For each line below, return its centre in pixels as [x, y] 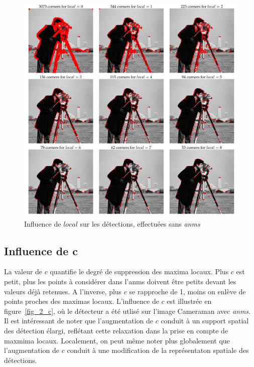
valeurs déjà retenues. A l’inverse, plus [63, 291]
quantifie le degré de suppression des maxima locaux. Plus [139, 271]
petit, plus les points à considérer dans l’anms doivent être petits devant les [120, 281]
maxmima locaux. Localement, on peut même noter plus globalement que [117, 340]
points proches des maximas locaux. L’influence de [82, 301]
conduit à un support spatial [205, 321]
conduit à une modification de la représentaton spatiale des [158, 350]
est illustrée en [189, 301]
